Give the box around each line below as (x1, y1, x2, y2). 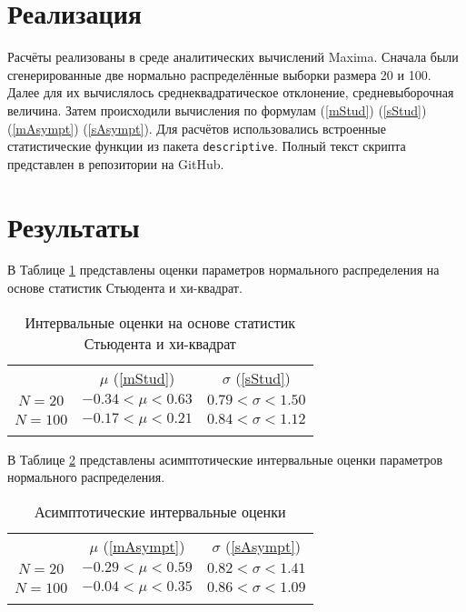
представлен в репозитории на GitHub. (7, 154, 224, 173)
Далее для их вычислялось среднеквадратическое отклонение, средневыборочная (7, 83, 454, 102)
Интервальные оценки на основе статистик (25, 311, 296, 333)
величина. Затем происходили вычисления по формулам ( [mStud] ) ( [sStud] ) (7, 100, 427, 119)
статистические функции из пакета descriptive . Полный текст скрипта (7, 136, 406, 156)
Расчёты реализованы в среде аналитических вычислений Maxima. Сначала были (7, 47, 459, 66)
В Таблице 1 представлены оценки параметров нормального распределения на (7, 260, 440, 279)
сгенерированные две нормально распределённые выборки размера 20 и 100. (7, 65, 431, 84)
